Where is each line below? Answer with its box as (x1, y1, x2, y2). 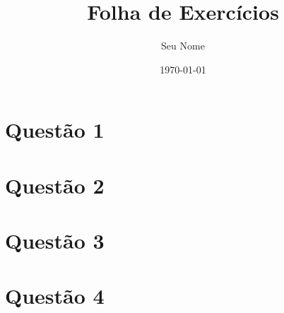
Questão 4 (5, 281, 105, 310)
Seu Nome (161, 38, 205, 53)
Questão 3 (5, 226, 105, 255)
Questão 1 (5, 115, 105, 144)
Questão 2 (5, 170, 105, 199)
